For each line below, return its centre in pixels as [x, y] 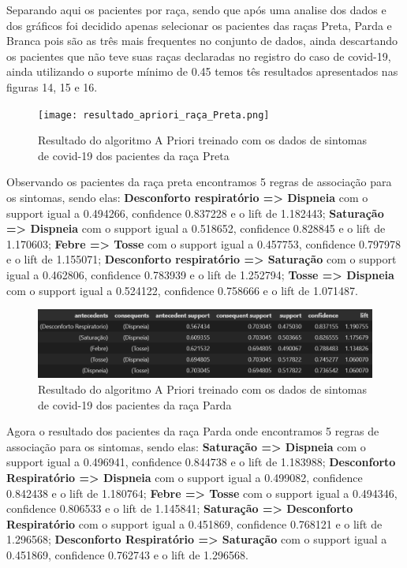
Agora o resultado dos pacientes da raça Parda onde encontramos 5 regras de [193, 431]
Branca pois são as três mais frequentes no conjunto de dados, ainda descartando [202, 41]
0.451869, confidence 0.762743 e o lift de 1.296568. [127, 554]
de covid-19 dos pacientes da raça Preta [134, 155]
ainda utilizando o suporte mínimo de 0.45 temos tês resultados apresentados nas [202, 71]
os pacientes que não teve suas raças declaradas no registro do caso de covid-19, [199, 56]
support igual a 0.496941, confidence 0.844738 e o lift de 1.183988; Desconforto [201, 462]
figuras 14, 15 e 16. [52, 86]
